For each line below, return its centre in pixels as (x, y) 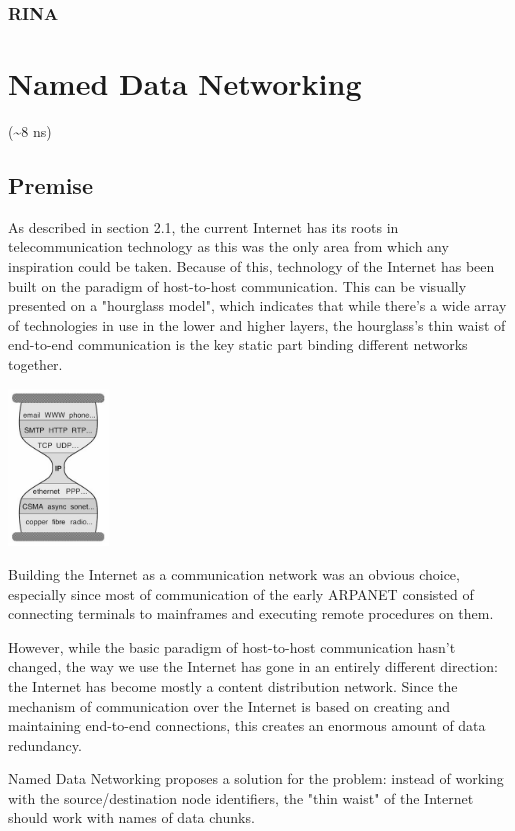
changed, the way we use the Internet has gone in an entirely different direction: (253, 666)
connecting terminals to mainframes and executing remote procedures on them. (251, 613)
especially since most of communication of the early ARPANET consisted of (241, 593)
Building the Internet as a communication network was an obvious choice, (234, 573)
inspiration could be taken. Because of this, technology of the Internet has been (251, 265)
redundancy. (45, 744)
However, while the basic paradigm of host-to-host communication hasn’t (232, 646)
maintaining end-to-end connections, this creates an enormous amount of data (247, 725)
